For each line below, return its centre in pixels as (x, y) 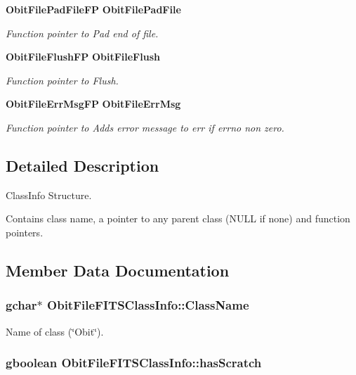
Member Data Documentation (118, 270)
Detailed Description (83, 165)
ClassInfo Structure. (49, 195)
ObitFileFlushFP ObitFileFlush (83, 57)
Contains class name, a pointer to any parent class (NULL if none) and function (178, 218)
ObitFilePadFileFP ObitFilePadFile (93, 9)
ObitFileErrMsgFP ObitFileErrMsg (93, 104)
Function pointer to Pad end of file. (82, 33)
